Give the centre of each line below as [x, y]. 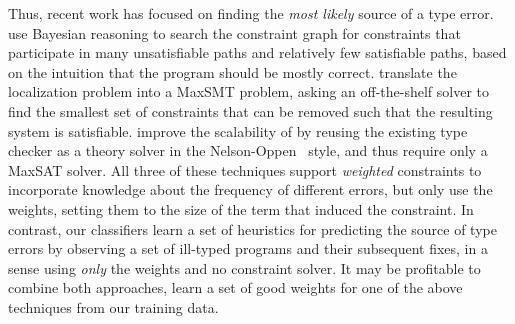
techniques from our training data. [113, 306]
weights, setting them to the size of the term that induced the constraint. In [241, 208]
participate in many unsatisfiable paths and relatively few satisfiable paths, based [257, 52]
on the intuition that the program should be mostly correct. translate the [232, 71]
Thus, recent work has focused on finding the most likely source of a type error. [251, 13]
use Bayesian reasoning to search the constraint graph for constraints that [234, 32]
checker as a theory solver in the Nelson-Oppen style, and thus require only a [248, 150]
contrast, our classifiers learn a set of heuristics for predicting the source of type [252, 228]
